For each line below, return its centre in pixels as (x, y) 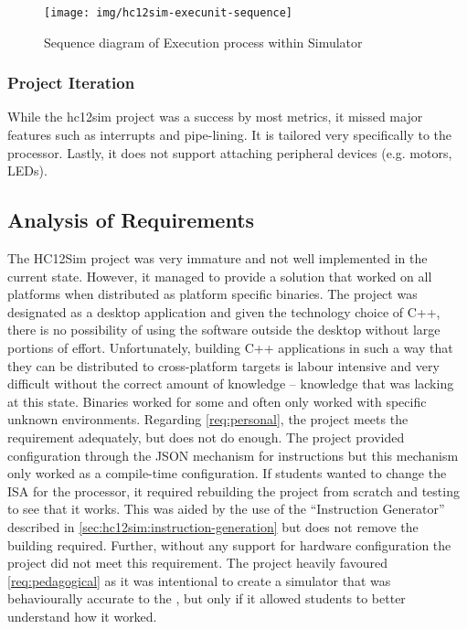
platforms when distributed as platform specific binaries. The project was (212, 294)
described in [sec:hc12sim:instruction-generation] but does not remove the (213, 526)
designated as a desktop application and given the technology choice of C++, (224, 311)
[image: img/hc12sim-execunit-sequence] (169, 13)
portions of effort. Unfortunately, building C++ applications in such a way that (230, 348)
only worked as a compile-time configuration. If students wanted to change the (227, 473)
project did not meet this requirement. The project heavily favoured (198, 563)
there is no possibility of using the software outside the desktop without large (224, 330)
